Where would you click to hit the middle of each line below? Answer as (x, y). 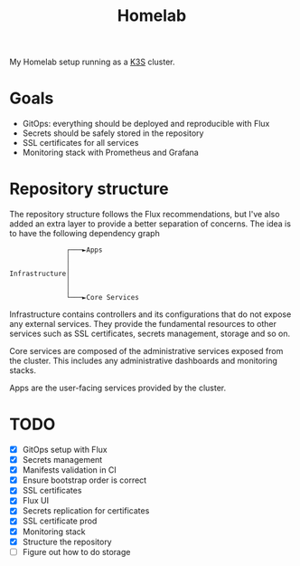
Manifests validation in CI (70, 470)
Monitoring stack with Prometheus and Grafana (110, 153)
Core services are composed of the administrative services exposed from (146, 351)
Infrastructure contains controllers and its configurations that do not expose (150, 314)
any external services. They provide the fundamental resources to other (143, 324)
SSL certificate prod (60, 521)
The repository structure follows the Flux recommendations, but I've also (145, 215)
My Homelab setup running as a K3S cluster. (92, 62)
